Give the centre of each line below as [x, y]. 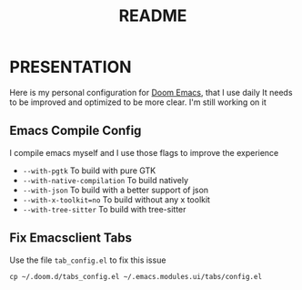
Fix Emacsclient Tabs [71, 238]
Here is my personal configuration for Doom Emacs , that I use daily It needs [151, 92]
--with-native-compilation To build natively [106, 180]
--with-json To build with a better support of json [116, 190]
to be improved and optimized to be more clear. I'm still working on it [138, 102]
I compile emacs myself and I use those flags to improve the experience [144, 152]
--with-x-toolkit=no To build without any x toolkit [116, 199]
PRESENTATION [70, 67]
